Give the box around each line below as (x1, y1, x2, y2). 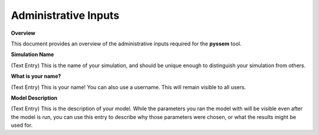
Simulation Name (11, 51, 54, 58)
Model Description (11, 94, 58, 101)
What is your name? (11, 73, 61, 80)
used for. (11, 121, 32, 129)
